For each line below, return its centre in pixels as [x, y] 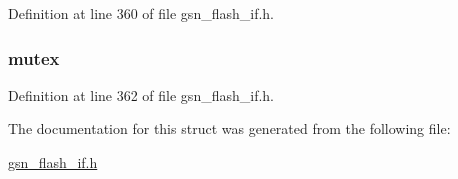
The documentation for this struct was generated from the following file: [229, 128]
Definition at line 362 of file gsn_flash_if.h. [141, 94]
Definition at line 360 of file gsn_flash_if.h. [141, 13]
